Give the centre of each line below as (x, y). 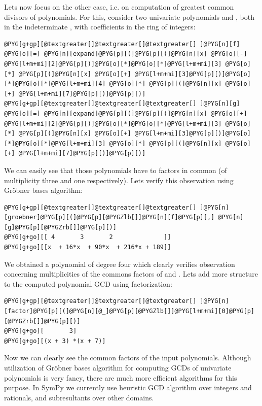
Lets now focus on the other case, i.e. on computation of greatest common (119, 7)
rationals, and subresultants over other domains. (79, 397)
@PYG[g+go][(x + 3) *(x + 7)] (55, 341)
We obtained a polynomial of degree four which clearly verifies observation (120, 264)
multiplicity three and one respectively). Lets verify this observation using (119, 180)
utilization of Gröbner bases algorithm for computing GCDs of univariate (118, 367)
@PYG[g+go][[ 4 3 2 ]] (88, 237)
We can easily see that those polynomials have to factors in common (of (116, 170)
